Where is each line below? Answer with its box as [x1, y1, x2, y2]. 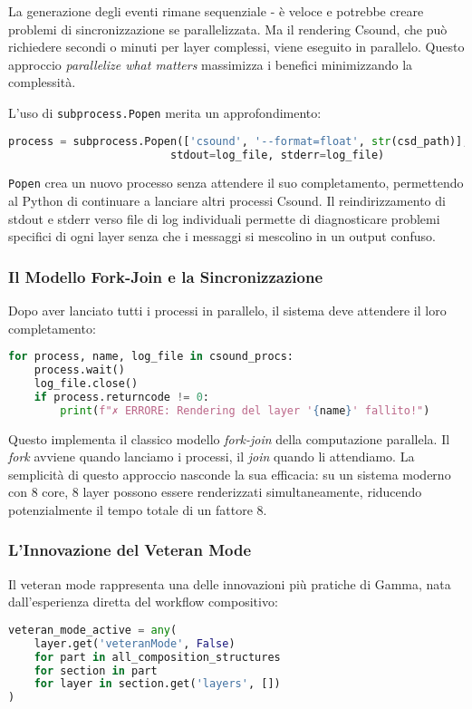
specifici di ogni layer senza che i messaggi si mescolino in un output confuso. [8, 227, 436, 246]
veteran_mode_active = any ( [8, 623, 178, 636]
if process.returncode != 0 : [34, 390, 209, 403]
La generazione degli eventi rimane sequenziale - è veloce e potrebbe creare [8, 2, 424, 20]
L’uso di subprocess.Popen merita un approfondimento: [8, 102, 322, 121]
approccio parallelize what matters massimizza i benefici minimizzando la [8, 54, 413, 73]
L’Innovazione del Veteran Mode [8, 539, 252, 561]
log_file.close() [34, 376, 139, 390]
